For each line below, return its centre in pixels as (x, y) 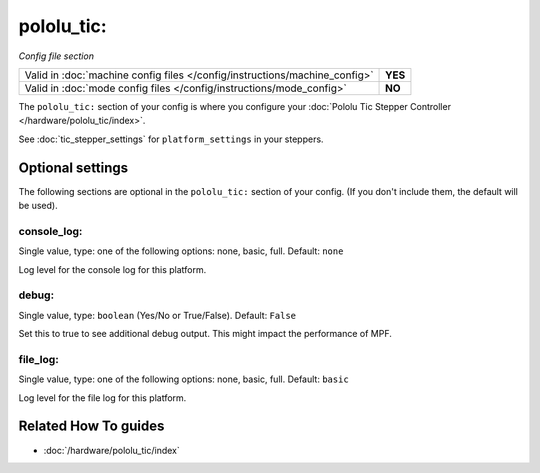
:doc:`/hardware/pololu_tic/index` (111, 450)
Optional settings (73, 167)
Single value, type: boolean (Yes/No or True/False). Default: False (157, 315)
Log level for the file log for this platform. (102, 397)
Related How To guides (91, 426)
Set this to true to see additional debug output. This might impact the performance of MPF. (205, 334)
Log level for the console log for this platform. (112, 269)
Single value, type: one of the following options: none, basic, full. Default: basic (183, 379)
